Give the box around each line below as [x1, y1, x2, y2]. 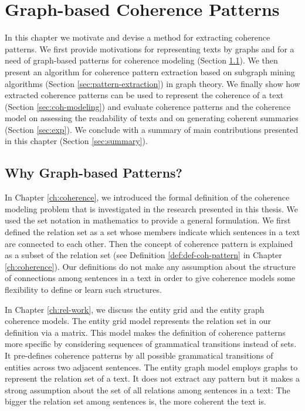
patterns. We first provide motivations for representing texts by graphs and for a [5, 42, 294, 55]
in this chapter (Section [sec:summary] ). [5, 135, 148, 147]
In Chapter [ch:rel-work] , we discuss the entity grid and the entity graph [5, 303, 265, 315]
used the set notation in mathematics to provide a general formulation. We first [5, 214, 291, 226]
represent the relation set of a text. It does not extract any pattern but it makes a [5, 372, 300, 385]
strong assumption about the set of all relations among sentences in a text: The [5, 383, 290, 396]
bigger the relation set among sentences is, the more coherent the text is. [5, 395, 266, 407]
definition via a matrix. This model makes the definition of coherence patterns [5, 326, 286, 338]
